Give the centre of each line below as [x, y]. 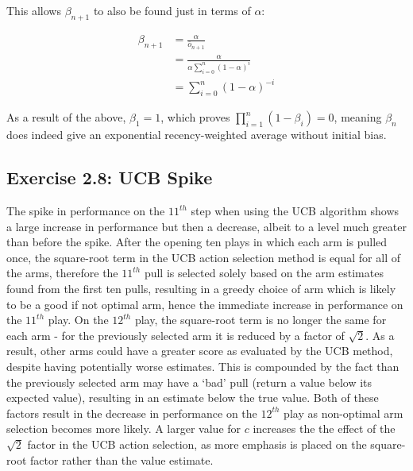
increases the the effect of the [324, 429]
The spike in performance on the [86, 211]
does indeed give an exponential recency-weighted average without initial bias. [197, 135]
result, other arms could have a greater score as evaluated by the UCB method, [200, 351]
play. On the [78, 320]
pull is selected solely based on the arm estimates [264, 273]
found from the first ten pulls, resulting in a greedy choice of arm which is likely [201, 289]
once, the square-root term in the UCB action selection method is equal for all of [203, 257]
